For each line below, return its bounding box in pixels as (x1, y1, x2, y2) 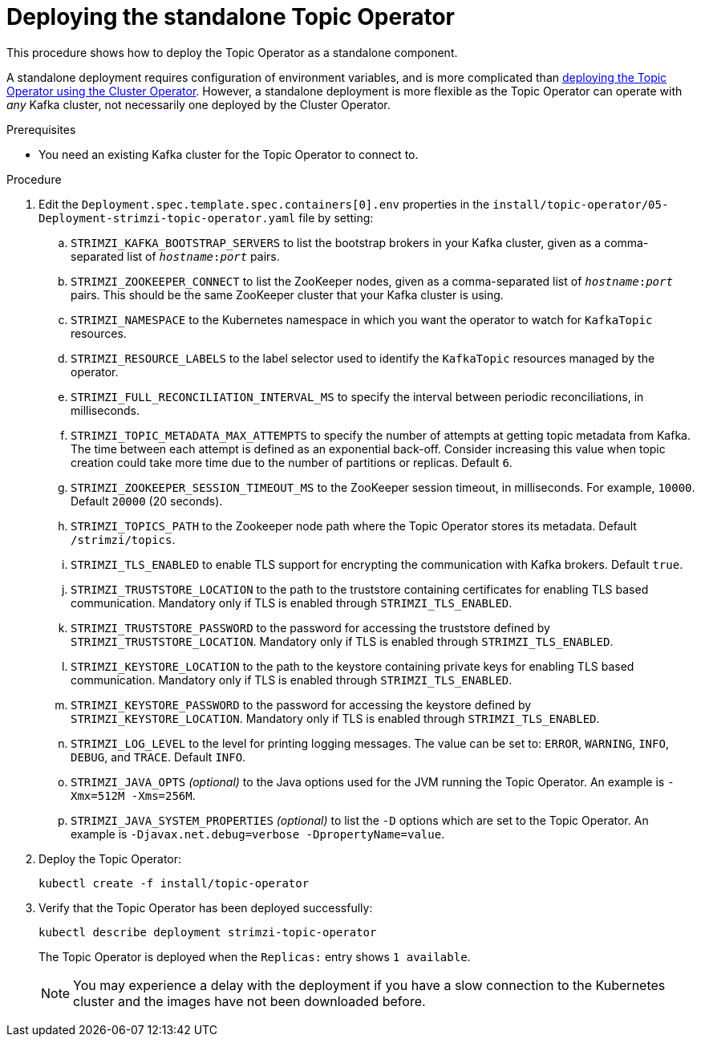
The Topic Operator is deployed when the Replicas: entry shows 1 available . (38, 949, 471, 964)
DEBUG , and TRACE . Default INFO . (71, 749, 246, 764)
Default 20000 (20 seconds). (71, 493, 223, 508)
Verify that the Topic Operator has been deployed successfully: (38, 900, 373, 915)
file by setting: (298, 210, 374, 225)
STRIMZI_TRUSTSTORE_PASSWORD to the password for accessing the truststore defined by (71, 620, 550, 635)
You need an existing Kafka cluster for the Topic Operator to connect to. (38, 147, 419, 161)
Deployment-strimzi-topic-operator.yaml (38, 211, 296, 225)
